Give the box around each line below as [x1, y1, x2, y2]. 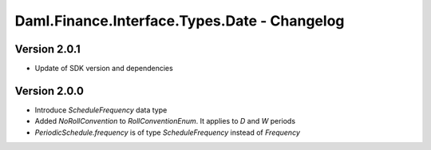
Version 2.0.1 [14, 42, 81, 56]
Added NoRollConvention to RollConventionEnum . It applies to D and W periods [34, 116, 295, 126]
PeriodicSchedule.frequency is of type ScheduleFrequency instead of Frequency [34, 128, 301, 137]
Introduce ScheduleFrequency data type [34, 105, 168, 115]
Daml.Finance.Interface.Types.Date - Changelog [14, 12, 345, 30]
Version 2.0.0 [14, 84, 84, 97]
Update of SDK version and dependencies [34, 64, 173, 73]
